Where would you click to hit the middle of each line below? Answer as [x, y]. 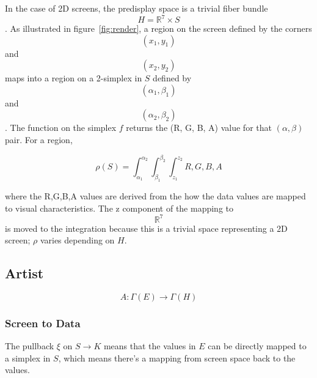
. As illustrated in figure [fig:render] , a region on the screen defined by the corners [158, 28]
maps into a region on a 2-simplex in [74, 78]
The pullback [30, 346]
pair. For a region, [39, 140]
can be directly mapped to [257, 346]
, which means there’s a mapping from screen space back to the [177, 358]
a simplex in [28, 358]
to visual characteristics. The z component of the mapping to [119, 208]
